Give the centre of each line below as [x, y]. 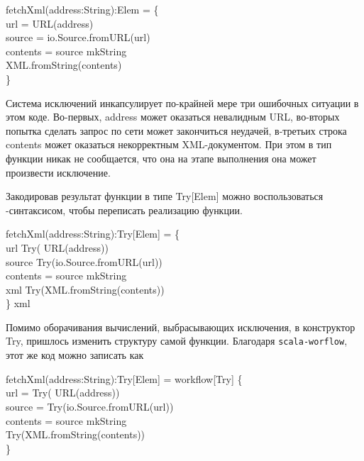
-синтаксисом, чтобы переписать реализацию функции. [124, 210]
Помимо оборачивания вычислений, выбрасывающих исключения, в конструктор [181, 327]
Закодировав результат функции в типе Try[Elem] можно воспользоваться [165, 196]
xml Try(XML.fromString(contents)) [85, 289]
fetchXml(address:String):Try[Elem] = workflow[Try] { [124, 378]
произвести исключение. [58, 172]
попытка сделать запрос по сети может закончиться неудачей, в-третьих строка [176, 130]
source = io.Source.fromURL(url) [78, 37]
